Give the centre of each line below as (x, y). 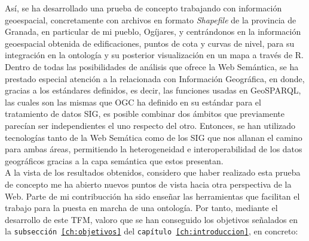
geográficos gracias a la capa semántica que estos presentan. (114, 160)
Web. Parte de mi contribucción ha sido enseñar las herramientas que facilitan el (152, 196)
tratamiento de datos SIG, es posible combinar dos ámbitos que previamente (145, 114)
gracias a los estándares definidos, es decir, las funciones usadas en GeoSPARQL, (153, 90)
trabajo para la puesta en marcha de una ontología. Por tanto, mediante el (141, 208)
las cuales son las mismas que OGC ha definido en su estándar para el (133, 102)
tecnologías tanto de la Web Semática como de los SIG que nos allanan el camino (154, 137)
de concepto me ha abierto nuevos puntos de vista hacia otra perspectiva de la (148, 184)
